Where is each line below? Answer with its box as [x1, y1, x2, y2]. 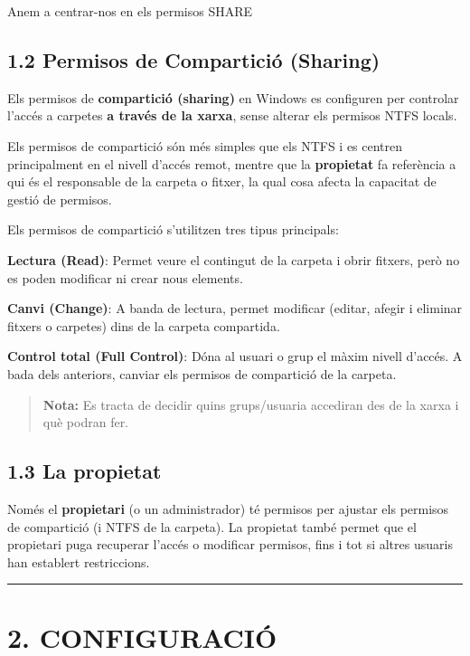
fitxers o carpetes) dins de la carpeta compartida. [7, 316, 280, 335]
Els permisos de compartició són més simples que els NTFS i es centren [7, 136, 403, 155]
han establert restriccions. [7, 552, 150, 571]
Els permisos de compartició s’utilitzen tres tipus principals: [7, 220, 339, 239]
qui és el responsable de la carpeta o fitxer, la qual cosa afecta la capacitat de [7, 172, 437, 191]
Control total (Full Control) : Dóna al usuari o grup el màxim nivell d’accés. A [7, 347, 463, 366]
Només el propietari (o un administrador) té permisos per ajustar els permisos [7, 499, 449, 518]
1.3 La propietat [7, 457, 162, 485]
